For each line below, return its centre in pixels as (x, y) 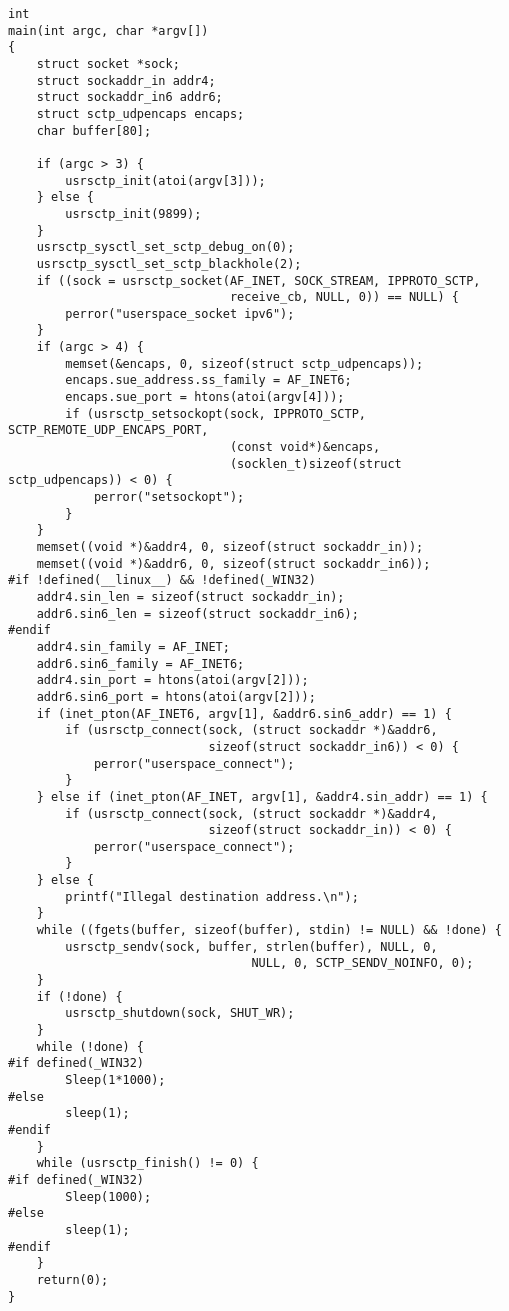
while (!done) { (90, 1046)
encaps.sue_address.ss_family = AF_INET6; (208, 380)
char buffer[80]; (94, 130)
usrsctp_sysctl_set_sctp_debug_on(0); (165, 247)
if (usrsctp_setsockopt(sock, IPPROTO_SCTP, (215, 413)
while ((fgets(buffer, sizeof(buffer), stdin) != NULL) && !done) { (269, 930)
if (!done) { (79, 996)
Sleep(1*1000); (115, 1080)
